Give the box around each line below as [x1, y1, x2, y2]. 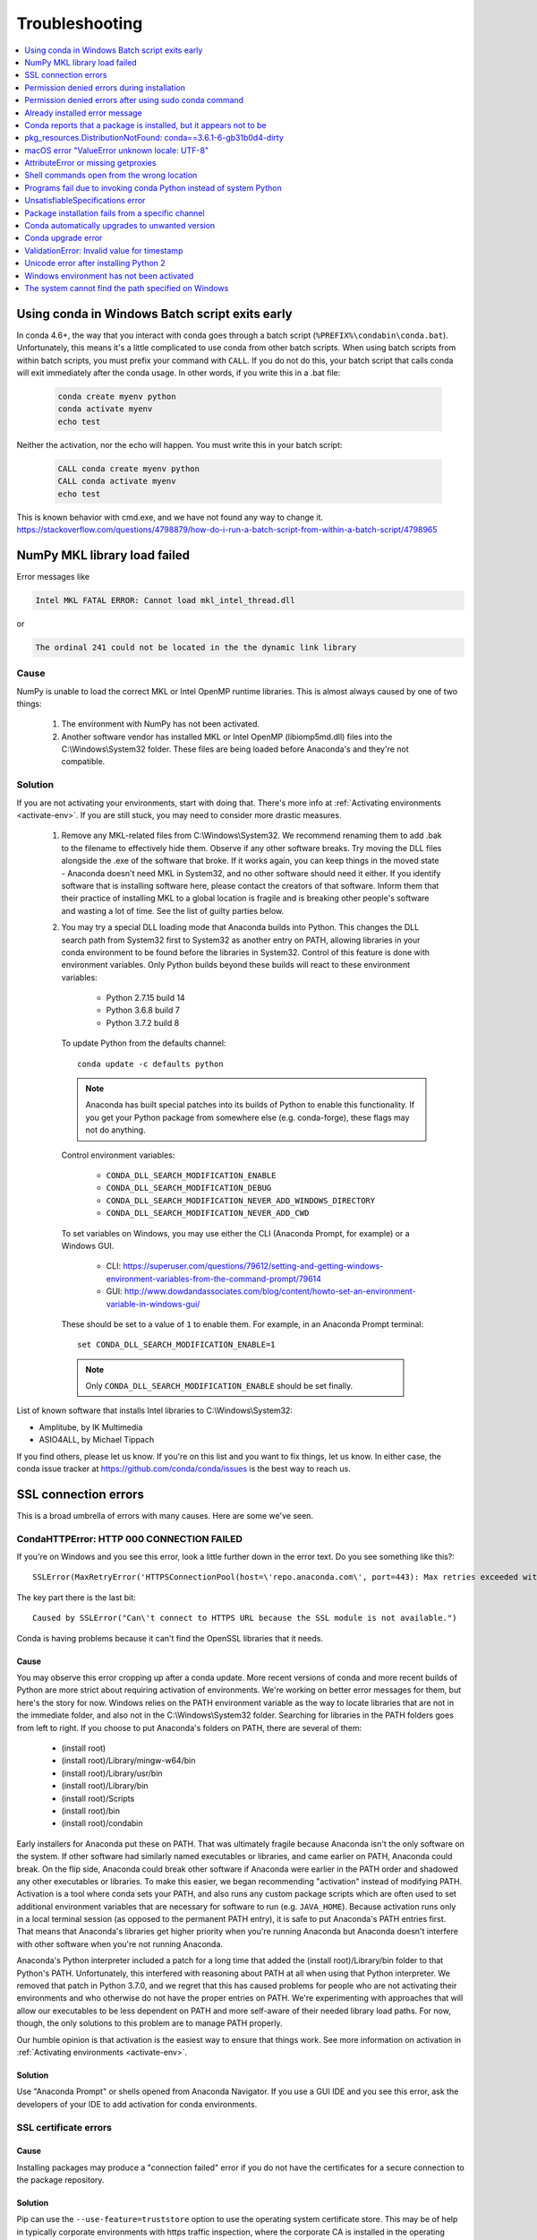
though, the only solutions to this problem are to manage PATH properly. [16, 2018, 283, 2029]
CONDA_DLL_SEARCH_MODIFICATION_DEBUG [106, 1183, 272, 1193]
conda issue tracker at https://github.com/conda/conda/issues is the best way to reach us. [16, 1463, 351, 1474]
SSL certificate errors [16, 2121, 112, 2133]
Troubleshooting [16, 13, 143, 33]
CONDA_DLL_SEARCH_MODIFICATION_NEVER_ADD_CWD [106, 1208, 310, 1219]
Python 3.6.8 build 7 [106, 1004, 181, 1016]
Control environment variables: [61, 1150, 175, 1160]
